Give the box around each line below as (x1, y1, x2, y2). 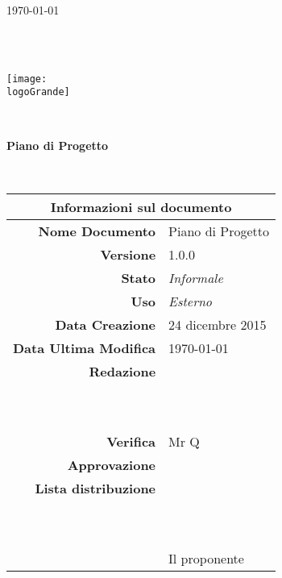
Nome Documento (38, 221, 156, 240)
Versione (100, 244, 156, 264)
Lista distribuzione (35, 478, 156, 497)
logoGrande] (6, 86, 70, 98)
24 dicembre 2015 (168, 314, 267, 334)
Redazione (89, 361, 156, 380)
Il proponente (168, 548, 244, 568)
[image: (6, 73, 48, 85)
